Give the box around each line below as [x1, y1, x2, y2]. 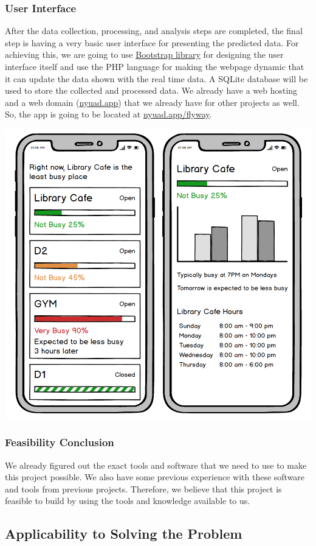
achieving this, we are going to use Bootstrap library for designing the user [5, 48, 284, 61]
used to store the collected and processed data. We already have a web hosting [5, 84, 298, 97]
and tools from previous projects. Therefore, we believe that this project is [5, 482, 282, 495]
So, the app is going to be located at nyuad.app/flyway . [5, 108, 212, 121]
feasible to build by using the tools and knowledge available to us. [5, 494, 250, 507]
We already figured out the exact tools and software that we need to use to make [5, 458, 307, 471]
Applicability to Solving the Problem [5, 524, 242, 543]
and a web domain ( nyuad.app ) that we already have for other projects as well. [5, 96, 300, 108]
